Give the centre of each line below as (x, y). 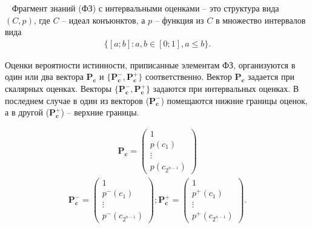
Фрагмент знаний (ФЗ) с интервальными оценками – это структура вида (145, 8)
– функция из (179, 20)
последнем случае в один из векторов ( (77, 100)
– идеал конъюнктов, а (104, 20)
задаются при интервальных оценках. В (226, 88)
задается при (271, 77)
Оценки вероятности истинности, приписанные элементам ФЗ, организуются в (150, 64)
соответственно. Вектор (188, 77)
